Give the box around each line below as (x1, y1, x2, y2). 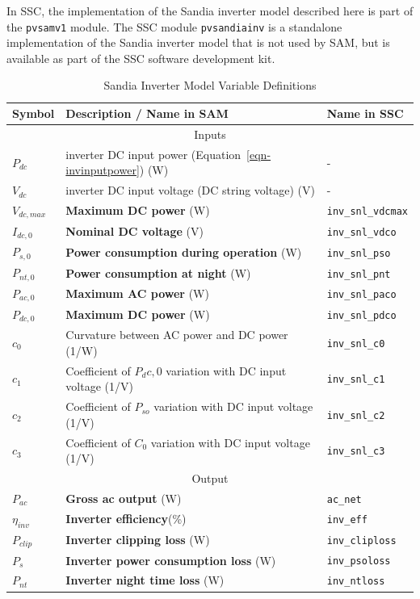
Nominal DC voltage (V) (65, 223, 204, 240)
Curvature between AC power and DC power (65, 326, 288, 343)
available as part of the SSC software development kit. (6, 49, 275, 66)
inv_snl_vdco (326, 227, 397, 239)
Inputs (194, 125, 226, 142)
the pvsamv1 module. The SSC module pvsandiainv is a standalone (6, 18, 342, 35)
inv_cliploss (326, 535, 397, 547)
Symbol (12, 105, 55, 122)
